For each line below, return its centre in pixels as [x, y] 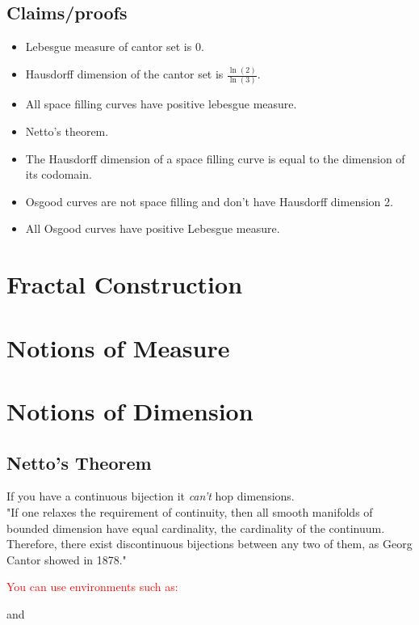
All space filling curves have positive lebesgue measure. [161, 104]
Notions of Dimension [130, 410]
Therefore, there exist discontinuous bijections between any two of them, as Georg [209, 544]
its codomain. [59, 174]
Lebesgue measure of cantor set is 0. [115, 46]
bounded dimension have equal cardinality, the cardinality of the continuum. [196, 528]
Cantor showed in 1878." [67, 559]
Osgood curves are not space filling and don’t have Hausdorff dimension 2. [209, 201]
